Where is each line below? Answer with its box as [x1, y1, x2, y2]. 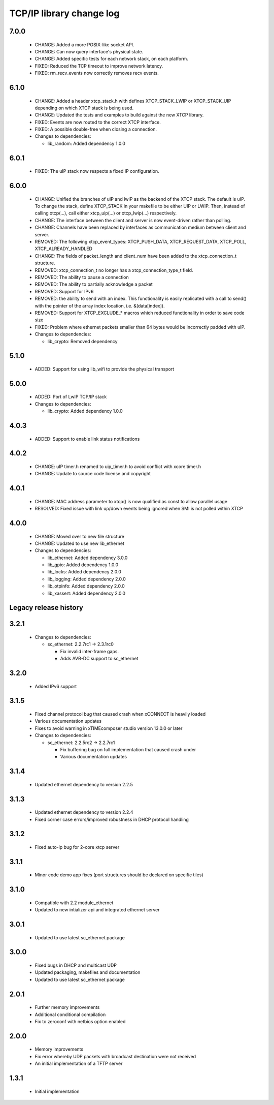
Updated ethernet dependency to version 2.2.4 [35, 809, 133, 815]
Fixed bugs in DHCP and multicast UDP [35, 962, 117, 968]
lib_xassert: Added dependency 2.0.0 [47, 590, 126, 596]
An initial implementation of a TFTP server [35, 1060, 123, 1067]
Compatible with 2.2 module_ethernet [35, 900, 114, 906]
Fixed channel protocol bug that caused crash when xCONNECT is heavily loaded [35, 711, 206, 717]
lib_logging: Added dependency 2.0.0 [47, 576, 126, 582]
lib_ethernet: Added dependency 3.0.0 [47, 555, 128, 561]
